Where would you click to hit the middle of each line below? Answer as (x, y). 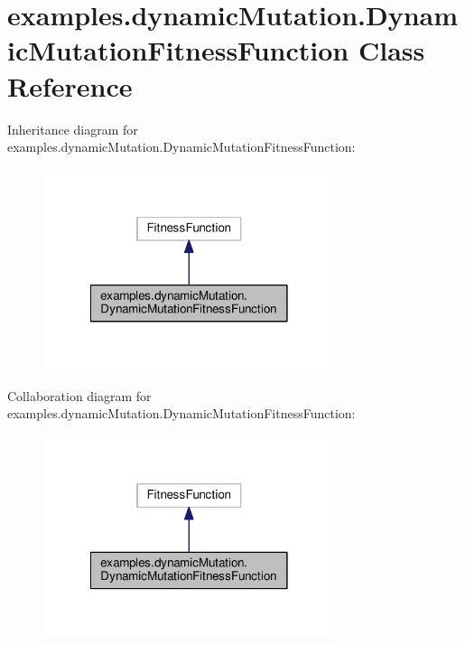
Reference (70, 85)
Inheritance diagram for (73, 129)
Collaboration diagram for (79, 395)
